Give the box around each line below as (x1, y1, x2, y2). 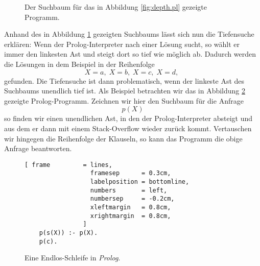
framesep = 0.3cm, (90, 170, 171, 177)
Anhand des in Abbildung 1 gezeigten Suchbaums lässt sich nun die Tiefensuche (4, 29, 254, 39)
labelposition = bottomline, (90, 178, 190, 186)
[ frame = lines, (25, 161, 112, 168)
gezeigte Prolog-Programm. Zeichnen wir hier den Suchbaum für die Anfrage (4, 95, 244, 106)
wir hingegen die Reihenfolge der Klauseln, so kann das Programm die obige (4, 133, 243, 143)
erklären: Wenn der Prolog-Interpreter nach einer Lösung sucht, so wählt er (4, 38, 240, 49)
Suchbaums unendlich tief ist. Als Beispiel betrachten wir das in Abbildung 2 (4, 85, 246, 96)
